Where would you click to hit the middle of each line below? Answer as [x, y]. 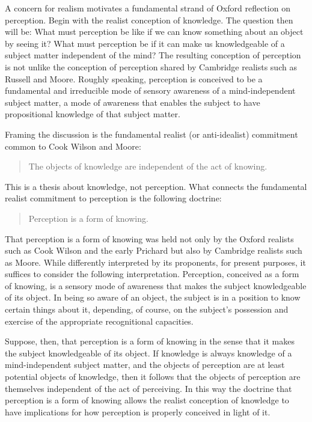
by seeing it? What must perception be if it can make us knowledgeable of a [145, 43]
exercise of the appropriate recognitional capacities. [99, 321]
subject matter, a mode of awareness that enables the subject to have [133, 102]
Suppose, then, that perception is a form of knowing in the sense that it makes [150, 341]
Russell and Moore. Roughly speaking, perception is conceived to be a [134, 78]
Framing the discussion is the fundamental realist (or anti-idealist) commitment [151, 134]
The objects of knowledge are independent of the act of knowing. [148, 166]
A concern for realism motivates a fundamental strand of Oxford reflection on [148, 8]
